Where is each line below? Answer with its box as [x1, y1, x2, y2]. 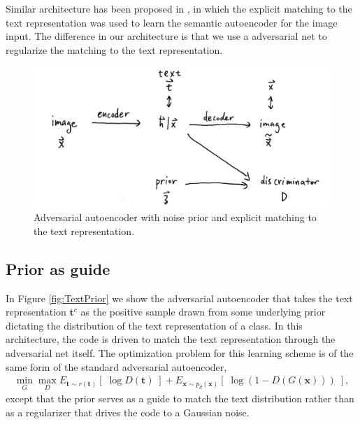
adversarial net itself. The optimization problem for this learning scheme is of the [6, 345, 354, 360]
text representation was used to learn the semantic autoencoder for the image [6, 15, 338, 29]
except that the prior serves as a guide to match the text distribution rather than [6, 391, 354, 406]
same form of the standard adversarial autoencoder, [6, 359, 227, 374]
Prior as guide [6, 257, 110, 279]
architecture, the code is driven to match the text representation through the [6, 332, 336, 346]
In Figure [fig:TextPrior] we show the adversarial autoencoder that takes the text [6, 290, 353, 305]
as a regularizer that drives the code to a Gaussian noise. [6, 405, 250, 419]
